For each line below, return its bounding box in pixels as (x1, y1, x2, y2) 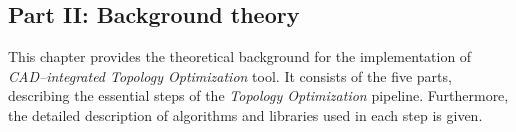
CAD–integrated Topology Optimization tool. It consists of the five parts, (8, 65, 452, 86)
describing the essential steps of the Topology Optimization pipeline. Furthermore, (8, 85, 509, 106)
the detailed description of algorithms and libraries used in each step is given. (8, 104, 483, 125)
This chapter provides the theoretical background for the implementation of (8, 46, 472, 67)
